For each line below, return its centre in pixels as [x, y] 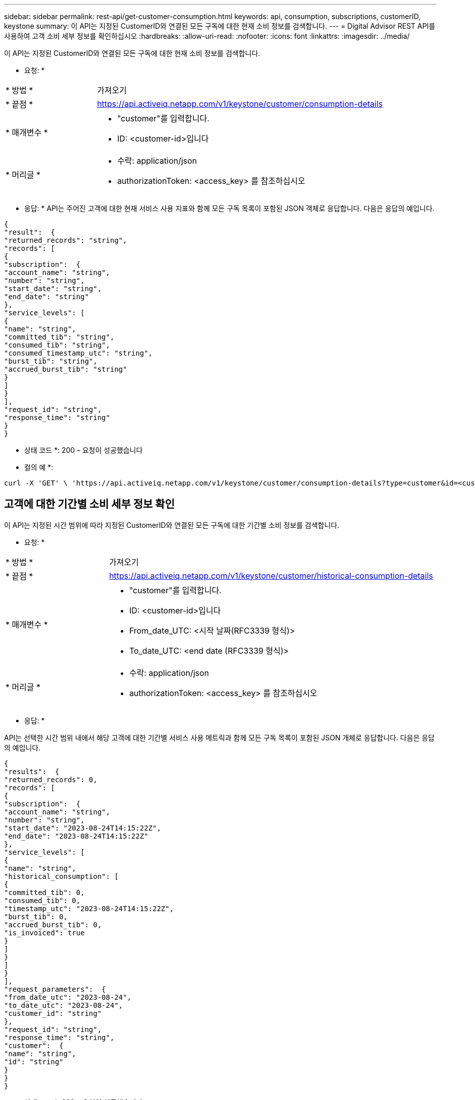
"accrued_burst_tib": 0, [53, 924]
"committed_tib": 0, [45, 892]
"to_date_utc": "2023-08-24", [64, 1005]
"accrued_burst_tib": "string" [66, 369]
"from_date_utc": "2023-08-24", [68, 997]
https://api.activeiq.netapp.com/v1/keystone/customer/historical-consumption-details [271, 575]
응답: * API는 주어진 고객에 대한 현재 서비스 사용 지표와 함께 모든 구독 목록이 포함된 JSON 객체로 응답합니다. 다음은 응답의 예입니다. [229, 208]
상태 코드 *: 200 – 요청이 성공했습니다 [84, 450]
